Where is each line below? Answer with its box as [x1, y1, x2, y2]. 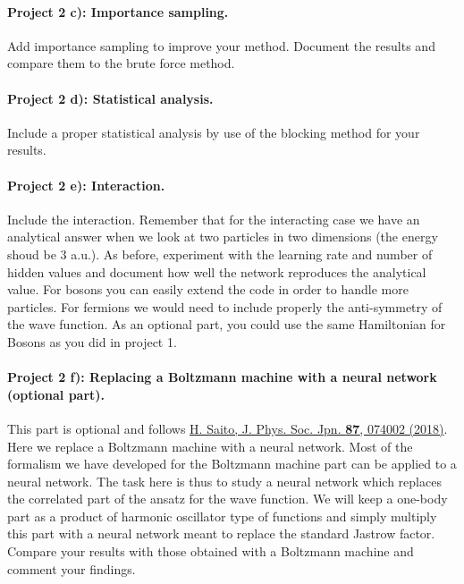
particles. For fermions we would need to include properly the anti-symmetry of [7, 297, 443, 316]
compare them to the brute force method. [7, 54, 235, 72]
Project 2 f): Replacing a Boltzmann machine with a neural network [7, 368, 437, 386]
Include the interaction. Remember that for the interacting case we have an [7, 209, 420, 228]
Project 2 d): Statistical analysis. [7, 89, 214, 107]
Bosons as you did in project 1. [7, 332, 177, 351]
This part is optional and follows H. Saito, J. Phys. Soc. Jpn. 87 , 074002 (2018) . [7, 419, 448, 437]
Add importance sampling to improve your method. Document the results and [7, 36, 435, 55]
